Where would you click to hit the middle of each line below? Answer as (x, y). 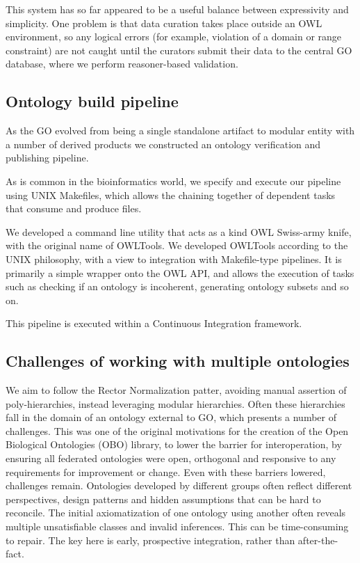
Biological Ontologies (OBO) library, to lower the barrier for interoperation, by (174, 444)
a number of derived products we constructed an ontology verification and (163, 144)
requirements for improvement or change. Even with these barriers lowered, (166, 471)
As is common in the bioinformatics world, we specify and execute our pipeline (173, 181)
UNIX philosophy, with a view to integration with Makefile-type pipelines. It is (174, 259)
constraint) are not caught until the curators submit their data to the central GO (179, 50)
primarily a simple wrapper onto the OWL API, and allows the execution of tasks (180, 272)
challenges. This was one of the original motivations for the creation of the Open (177, 430)
